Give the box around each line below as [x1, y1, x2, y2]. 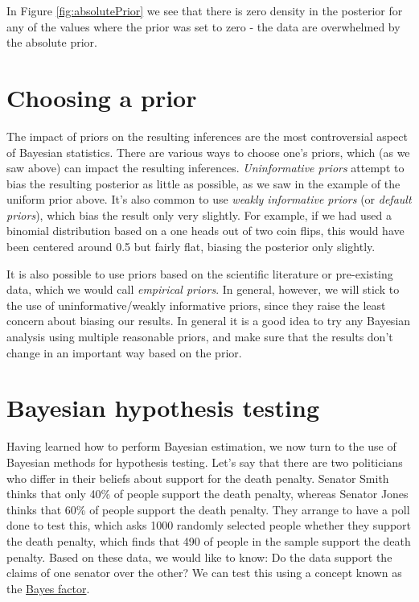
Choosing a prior [6, 80, 197, 113]
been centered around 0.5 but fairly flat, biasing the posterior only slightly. [6, 238, 376, 255]
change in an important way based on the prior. [6, 344, 242, 361]
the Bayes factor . [6, 579, 90, 596]
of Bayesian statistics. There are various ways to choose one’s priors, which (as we [6, 143, 410, 160]
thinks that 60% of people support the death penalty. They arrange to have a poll [6, 501, 410, 517]
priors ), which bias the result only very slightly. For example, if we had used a [6, 206, 392, 223]
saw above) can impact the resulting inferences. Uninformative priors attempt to [6, 159, 405, 176]
